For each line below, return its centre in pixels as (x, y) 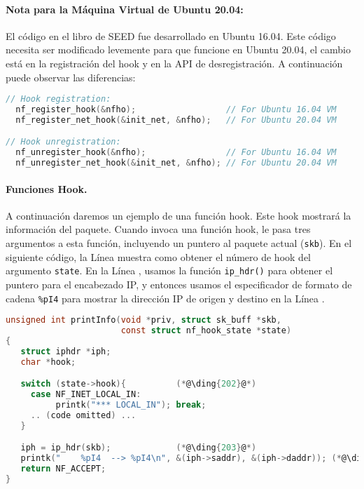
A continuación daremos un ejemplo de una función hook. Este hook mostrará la (178, 215)
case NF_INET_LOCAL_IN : (86, 395)
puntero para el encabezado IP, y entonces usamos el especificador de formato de (179, 284)
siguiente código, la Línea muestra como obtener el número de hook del (158, 256)
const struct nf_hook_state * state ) (206, 331)
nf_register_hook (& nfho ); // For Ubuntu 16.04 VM (176, 110)
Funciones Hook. (47, 188)
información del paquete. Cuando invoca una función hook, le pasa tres (158, 229)
